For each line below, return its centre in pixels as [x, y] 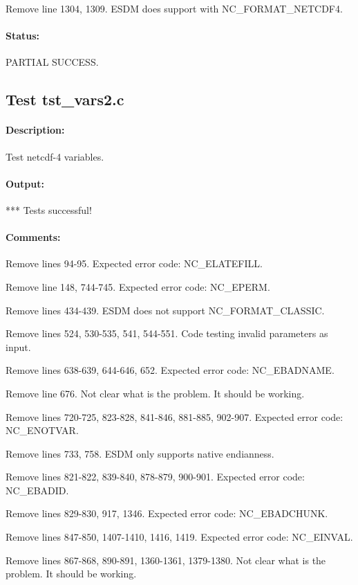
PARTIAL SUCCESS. [52, 62]
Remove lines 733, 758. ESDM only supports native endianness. [140, 453]
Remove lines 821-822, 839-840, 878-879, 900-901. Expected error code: [155, 477]
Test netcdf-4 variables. [55, 156]
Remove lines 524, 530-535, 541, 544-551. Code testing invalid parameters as [167, 333]
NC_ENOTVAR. [42, 430]
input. [18, 346]
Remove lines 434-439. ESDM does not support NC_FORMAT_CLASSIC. [165, 310]
